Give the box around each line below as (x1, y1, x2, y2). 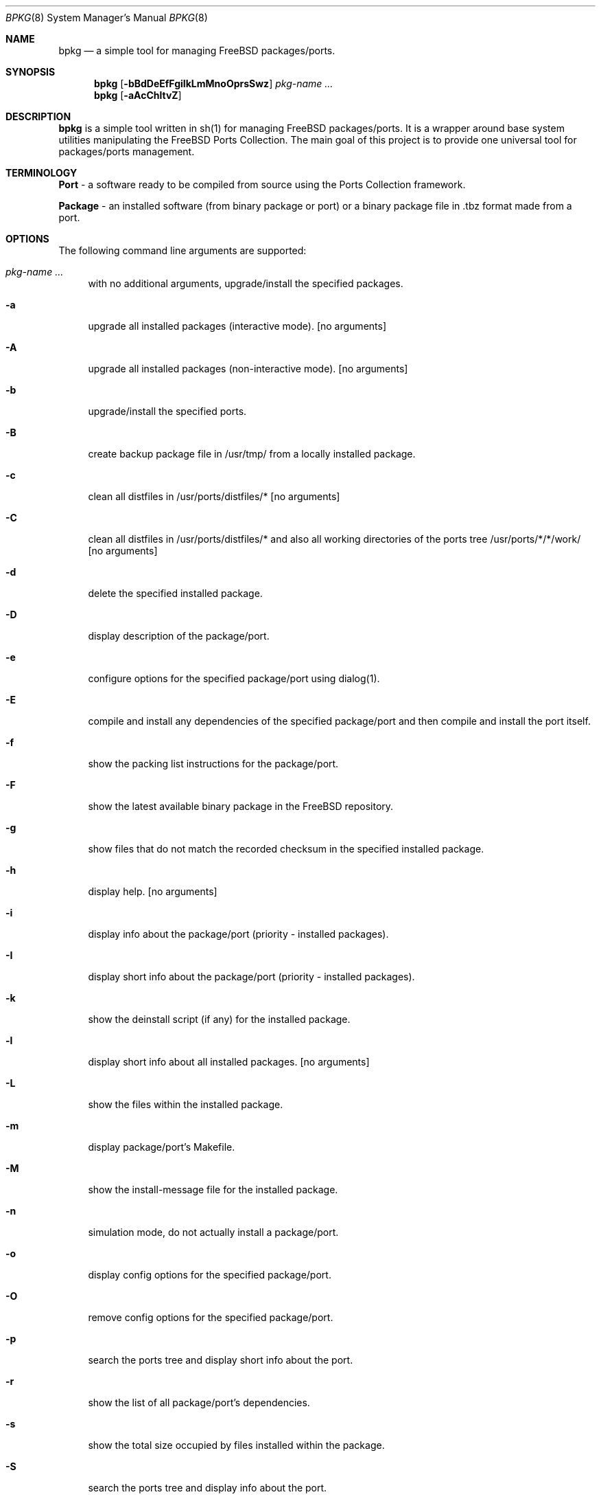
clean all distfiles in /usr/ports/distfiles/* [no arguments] (88, 491, 340, 502)
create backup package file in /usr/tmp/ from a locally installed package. (88, 448, 416, 460)
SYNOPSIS (5, 66, 56, 78)
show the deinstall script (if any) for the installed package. (88, 1013, 351, 1025)
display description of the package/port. (88, 630, 270, 642)
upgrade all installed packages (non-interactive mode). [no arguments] (88, 363, 408, 374)
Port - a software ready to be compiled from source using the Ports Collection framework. (58, 179, 466, 190)
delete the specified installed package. (88, 587, 263, 599)
